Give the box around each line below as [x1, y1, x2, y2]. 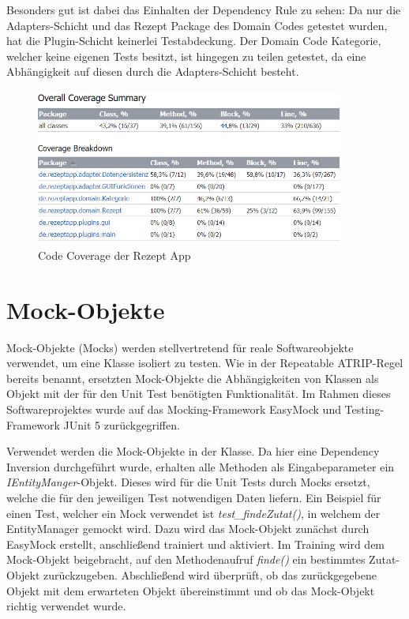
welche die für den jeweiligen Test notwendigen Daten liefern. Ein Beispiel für [6, 489, 381, 505]
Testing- [344, 401, 385, 417]
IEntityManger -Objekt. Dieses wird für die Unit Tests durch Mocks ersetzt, [6, 474, 370, 490]
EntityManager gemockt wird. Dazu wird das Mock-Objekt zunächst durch [6, 520, 370, 537]
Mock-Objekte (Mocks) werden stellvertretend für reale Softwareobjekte [6, 339, 354, 355]
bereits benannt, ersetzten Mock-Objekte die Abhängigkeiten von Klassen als [6, 370, 379, 386]
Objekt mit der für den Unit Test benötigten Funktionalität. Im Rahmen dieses [6, 385, 391, 402]
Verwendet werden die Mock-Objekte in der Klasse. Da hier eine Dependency [6, 443, 380, 460]
